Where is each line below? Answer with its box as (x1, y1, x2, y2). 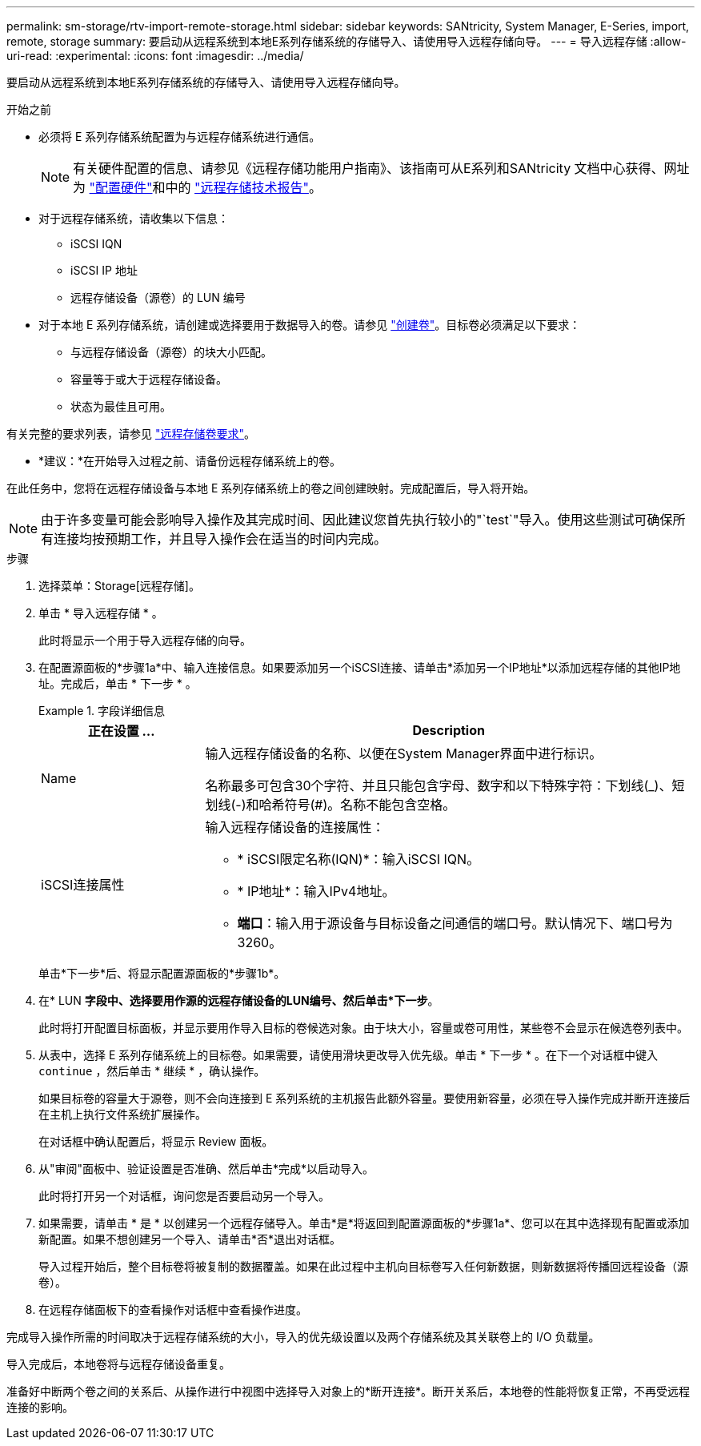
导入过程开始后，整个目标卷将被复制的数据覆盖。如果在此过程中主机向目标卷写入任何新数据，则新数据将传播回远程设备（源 (38, 1259, 688, 1273)
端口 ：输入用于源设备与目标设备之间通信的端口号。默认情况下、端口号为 (237, 915, 673, 931)
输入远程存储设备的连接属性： (205, 819, 385, 835)
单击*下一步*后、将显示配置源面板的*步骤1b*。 (38, 966, 286, 980)
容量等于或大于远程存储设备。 (70, 372, 227, 386)
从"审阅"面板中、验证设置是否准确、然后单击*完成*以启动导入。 (38, 1162, 375, 1175)
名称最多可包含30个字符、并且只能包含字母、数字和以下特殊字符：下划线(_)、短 (205, 777, 685, 793)
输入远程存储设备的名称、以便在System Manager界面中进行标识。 (205, 745, 603, 761)
